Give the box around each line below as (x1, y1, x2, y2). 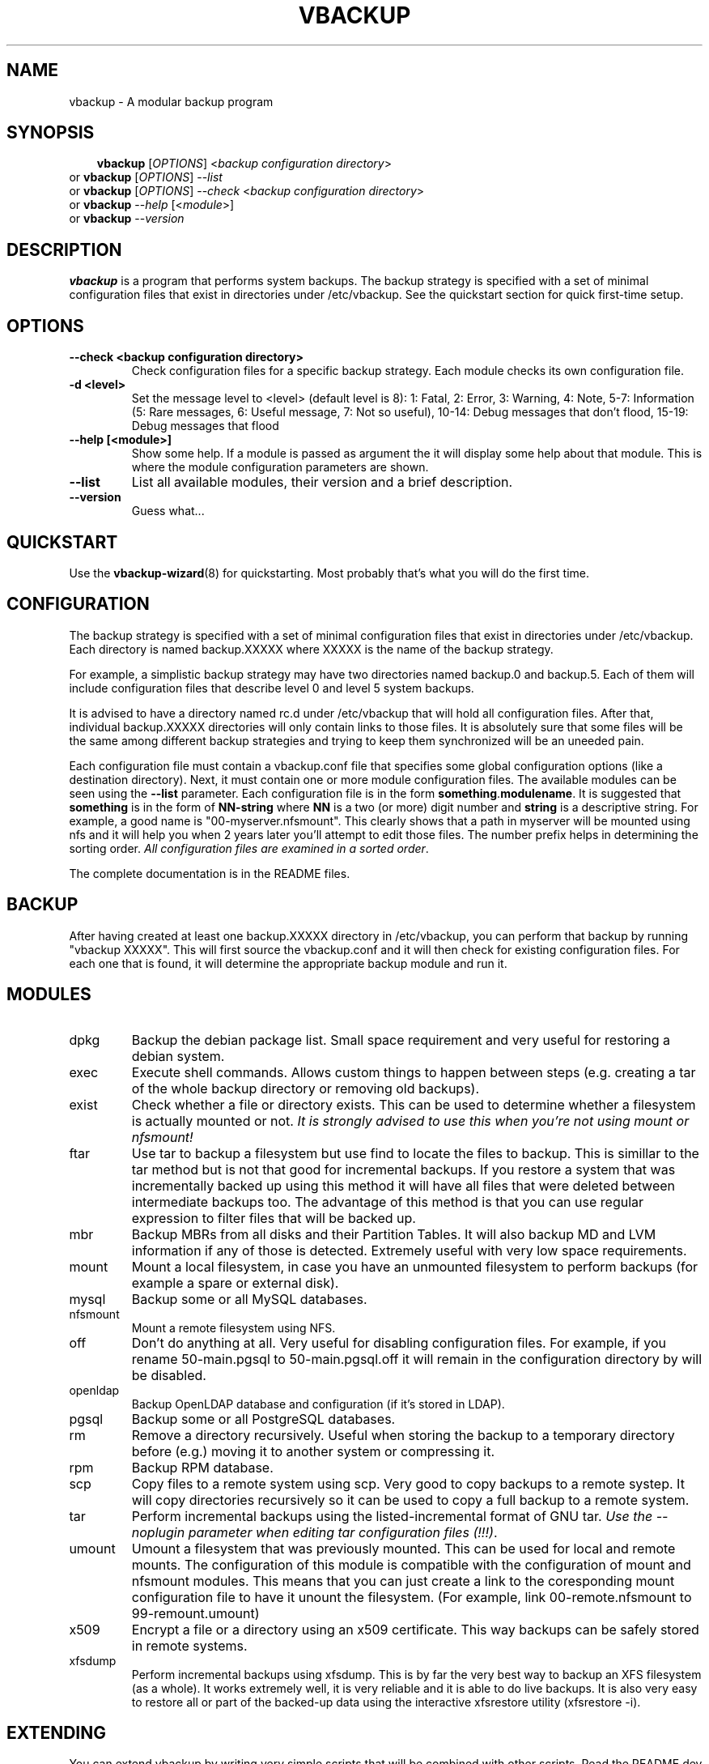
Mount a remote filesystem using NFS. (131, 1320, 336, 1335)
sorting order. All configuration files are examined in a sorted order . (69, 841, 429, 855)
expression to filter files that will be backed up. (131, 1209, 416, 1226)
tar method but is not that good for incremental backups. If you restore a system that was (131, 1161, 676, 1178)
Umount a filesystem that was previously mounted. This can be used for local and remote (131, 1540, 676, 1557)
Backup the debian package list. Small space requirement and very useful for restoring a (131, 1031, 670, 1048)
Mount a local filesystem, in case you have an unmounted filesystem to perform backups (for (131, 1258, 698, 1275)
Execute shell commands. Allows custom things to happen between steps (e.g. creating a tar (131, 1063, 696, 1080)
